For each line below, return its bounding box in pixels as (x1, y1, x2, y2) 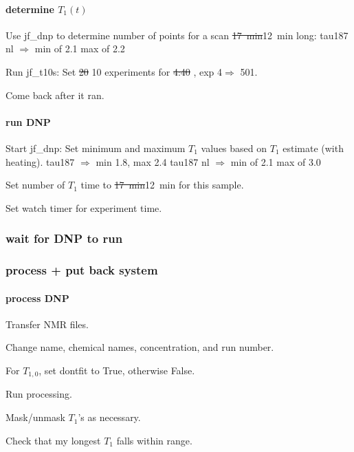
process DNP (5, 290, 69, 305)
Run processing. (5, 387, 72, 401)
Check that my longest (5, 433, 101, 447)
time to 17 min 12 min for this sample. (80, 177, 244, 192)
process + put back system (5, 261, 158, 279)
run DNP (5, 114, 51, 129)
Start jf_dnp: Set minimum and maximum (5, 140, 186, 155)
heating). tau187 (5, 154, 75, 169)
